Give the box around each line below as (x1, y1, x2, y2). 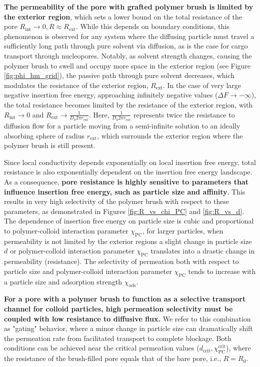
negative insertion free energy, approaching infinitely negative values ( (4, 89, 218, 100)
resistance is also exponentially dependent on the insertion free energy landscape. (4, 166, 252, 177)
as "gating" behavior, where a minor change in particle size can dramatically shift (4, 323, 253, 333)
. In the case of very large (162, 79, 241, 90)
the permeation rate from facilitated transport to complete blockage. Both (4, 332, 231, 343)
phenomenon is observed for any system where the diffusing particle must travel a (4, 30, 254, 41)
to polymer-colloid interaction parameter (4, 225, 128, 235)
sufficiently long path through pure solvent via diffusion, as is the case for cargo (4, 40, 248, 51)
